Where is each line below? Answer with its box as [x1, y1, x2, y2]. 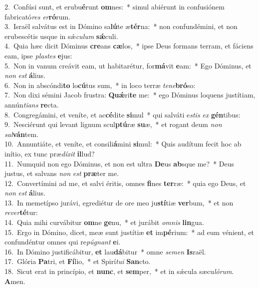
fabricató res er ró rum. [4, 11, 71, 21]
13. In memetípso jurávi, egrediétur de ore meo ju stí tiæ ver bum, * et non [4, 197, 234, 207]
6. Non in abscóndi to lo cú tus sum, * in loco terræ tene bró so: [4, 79, 196, 90]
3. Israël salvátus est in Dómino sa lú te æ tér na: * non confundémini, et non [4, 21, 238, 31]
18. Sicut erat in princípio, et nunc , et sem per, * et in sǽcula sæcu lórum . [4, 266, 234, 276]
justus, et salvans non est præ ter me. [4, 168, 119, 178]
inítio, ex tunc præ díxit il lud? [4, 148, 95, 158]
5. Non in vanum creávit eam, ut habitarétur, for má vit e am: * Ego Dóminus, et [4, 60, 252, 70]
